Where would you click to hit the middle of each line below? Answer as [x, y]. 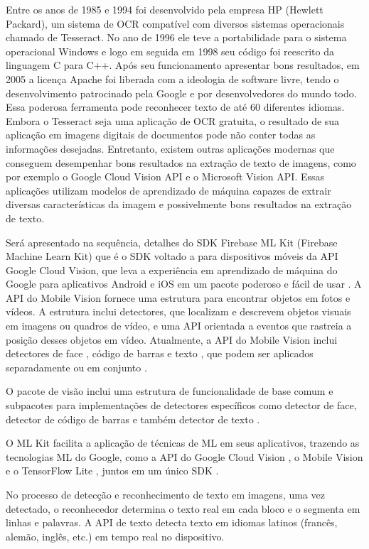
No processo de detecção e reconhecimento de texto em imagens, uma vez [165, 494]
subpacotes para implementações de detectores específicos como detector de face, [181, 405]
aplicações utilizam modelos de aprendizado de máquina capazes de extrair [169, 190]
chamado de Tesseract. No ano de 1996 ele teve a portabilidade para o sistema [176, 37]
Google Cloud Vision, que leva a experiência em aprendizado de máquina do [172, 270]
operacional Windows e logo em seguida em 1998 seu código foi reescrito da [170, 51]
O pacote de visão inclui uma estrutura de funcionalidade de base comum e [170, 391]
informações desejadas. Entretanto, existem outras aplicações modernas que [170, 148]
